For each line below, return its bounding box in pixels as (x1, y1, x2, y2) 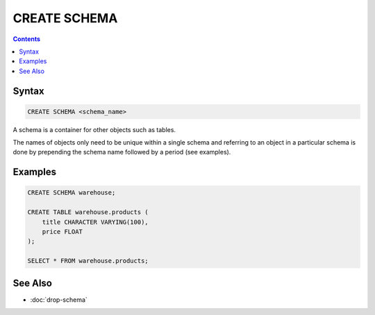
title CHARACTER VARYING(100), (42, 218, 149, 226)
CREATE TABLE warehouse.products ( (27, 209, 149, 216)
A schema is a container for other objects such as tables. (12, 125, 176, 134)
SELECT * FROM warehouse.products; (27, 257, 149, 265)
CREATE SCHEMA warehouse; (27, 188, 116, 197)
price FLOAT (42, 228, 83, 236)
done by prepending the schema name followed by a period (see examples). (12, 148, 231, 156)
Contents (12, 35, 41, 43)
